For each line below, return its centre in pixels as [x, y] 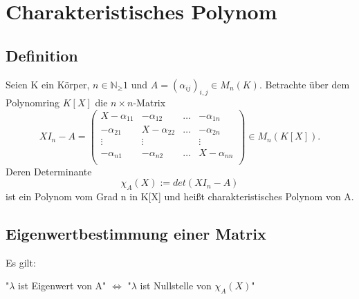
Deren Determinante [49, 171]
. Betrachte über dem [304, 84]
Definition [42, 55]
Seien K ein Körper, [48, 84]
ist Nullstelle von [176, 286]
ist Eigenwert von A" [62, 286]
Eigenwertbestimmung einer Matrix [136, 233]
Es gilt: [21, 262]
